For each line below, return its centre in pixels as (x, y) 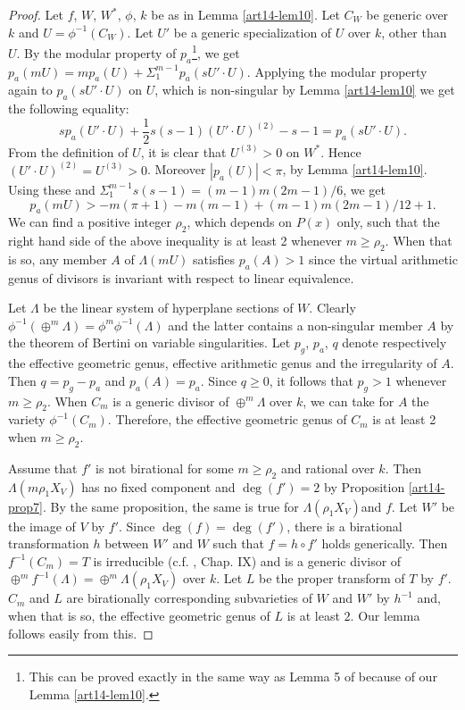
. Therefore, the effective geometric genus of (227, 419)
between (127, 543)
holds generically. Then (385, 543)
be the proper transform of (332, 578)
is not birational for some (165, 468)
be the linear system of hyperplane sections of (168, 308)
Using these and (52, 189)
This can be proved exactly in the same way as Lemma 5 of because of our (233, 677)
